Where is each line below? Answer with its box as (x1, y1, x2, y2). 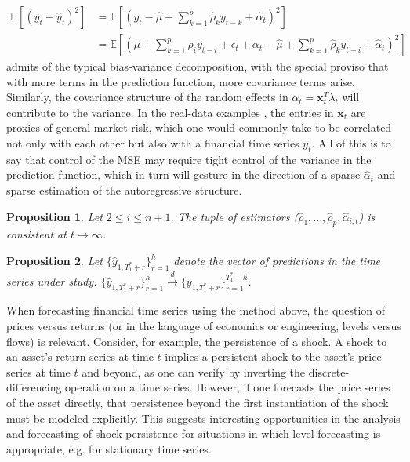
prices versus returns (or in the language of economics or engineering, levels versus (6, 318, 401, 334)
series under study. (6, 273, 97, 289)
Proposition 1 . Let (6, 208, 103, 224)
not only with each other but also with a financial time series (6, 135, 299, 151)
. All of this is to (311, 135, 391, 151)
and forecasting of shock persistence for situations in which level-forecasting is (6, 425, 381, 442)
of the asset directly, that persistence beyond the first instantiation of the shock (6, 395, 389, 411)
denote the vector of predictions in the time (173, 253, 381, 268)
